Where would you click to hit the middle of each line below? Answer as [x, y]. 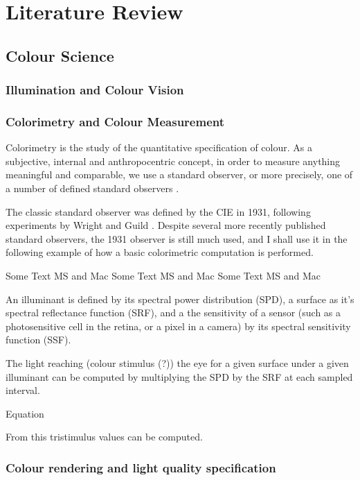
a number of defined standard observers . [92, 188]
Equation [25, 413]
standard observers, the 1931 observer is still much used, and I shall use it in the [177, 238]
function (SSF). [38, 340]
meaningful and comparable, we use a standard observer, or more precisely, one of [179, 174]
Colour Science [60, 55]
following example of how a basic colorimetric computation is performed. [160, 252]
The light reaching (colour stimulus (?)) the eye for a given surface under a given [177, 362]
